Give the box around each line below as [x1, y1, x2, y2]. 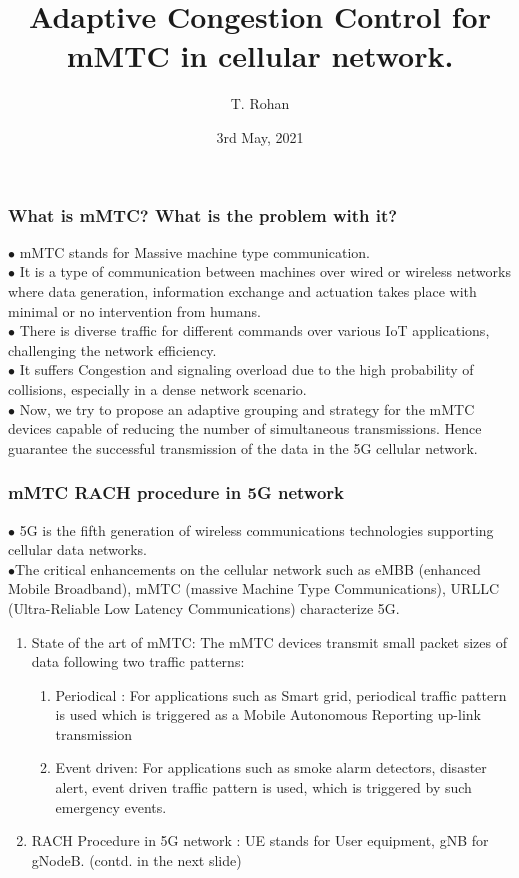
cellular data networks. [8, 539, 147, 560]
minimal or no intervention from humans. [8, 300, 261, 321]
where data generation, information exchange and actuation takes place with [8, 280, 477, 301]
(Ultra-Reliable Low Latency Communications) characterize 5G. [8, 597, 400, 618]
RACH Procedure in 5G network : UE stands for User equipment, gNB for [31, 830, 489, 851]
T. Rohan [230, 93, 290, 114]
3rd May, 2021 [216, 126, 304, 147]
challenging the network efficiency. [8, 339, 217, 360]
